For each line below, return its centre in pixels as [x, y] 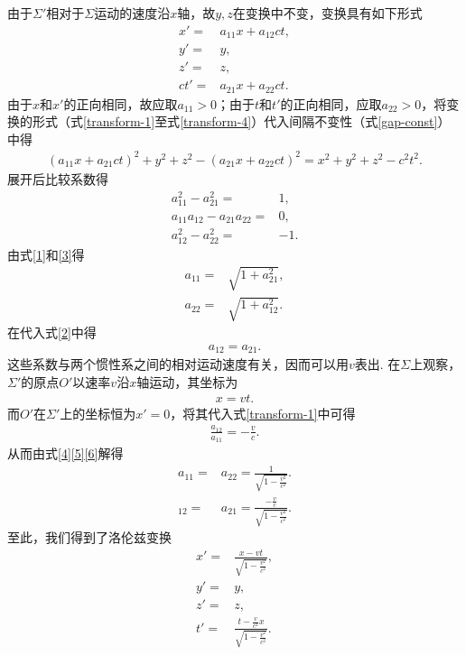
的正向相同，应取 [331, 103]
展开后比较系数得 [58, 178]
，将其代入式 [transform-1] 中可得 [263, 413]
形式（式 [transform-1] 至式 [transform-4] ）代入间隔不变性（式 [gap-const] [235, 121]
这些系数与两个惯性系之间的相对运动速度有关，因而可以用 [178, 364]
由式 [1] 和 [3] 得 [46, 254]
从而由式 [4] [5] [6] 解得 [65, 453]
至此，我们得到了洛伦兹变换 [89, 537]
